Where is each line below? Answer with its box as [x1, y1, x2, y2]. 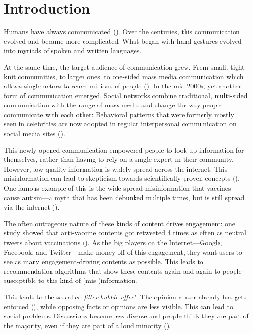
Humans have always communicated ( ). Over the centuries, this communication [4, 26, 240, 36]
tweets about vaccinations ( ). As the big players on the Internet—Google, [4, 237, 222, 247]
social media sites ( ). [4, 128, 65, 139]
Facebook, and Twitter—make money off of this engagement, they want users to [4, 246, 242, 257]
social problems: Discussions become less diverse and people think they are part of [4, 311, 249, 321]
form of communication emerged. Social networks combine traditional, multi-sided [4, 90, 248, 100]
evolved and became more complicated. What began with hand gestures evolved [4, 35, 242, 46]
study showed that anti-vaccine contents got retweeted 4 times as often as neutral [4, 228, 247, 238]
